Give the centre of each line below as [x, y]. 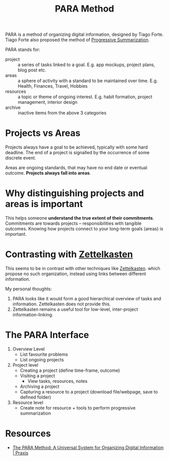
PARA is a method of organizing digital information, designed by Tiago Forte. [84, 35]
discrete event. [21, 158]
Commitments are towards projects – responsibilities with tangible [73, 223]
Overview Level [29, 349]
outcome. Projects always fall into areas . [48, 173]
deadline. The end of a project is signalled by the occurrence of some [77, 153]
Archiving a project [39, 386]
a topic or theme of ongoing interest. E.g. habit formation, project [85, 97]
